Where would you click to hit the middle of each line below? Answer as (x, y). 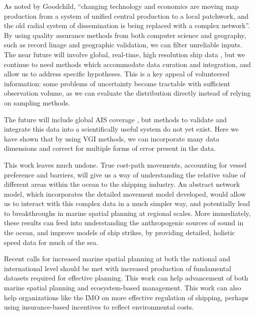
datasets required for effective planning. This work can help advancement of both (126, 278)
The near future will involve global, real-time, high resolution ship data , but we (125, 54)
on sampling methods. (37, 102)
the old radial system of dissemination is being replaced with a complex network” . (127, 25)
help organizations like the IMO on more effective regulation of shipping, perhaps (126, 297)
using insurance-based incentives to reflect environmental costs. (99, 307)
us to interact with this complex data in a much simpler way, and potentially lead (127, 203)
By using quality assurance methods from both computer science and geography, (125, 35)
